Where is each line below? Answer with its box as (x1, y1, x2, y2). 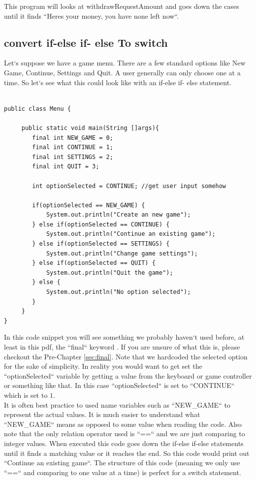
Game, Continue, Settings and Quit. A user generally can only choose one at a (4, 67, 241, 77)
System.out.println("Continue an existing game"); (46, 230, 216, 238)
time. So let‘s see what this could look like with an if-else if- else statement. (4, 77, 231, 87)
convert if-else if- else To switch (4, 34, 168, 50)
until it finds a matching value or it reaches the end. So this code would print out (4, 448, 250, 458)
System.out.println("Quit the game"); (46, 269, 173, 276)
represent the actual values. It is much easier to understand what (4, 409, 200, 419)
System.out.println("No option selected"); (46, 289, 191, 296)
